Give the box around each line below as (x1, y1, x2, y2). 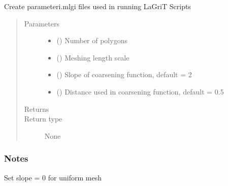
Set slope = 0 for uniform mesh (4, 172, 102, 182)
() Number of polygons (56, 35, 127, 46)
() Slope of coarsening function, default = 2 (56, 69, 192, 80)
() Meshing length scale (56, 52, 129, 63)
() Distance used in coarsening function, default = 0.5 (56, 86, 224, 97)
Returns (24, 103, 49, 114)
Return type (24, 113, 62, 124)
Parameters (24, 18, 59, 28)
